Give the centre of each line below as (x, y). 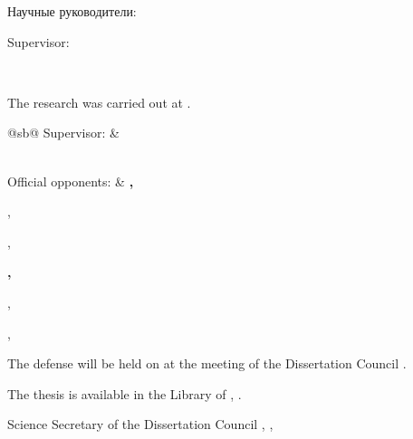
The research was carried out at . (99, 102)
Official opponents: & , (71, 181)
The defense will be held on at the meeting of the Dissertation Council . (207, 363)
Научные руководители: (72, 11)
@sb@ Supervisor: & (63, 133)
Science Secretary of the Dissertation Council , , (140, 424)
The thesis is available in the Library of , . (125, 393)
